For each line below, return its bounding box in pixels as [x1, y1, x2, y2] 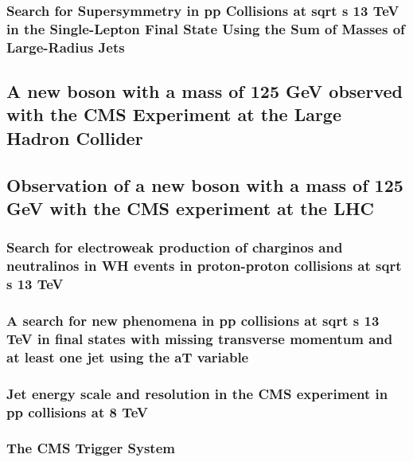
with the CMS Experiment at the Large [6, 102, 342, 127]
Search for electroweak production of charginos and [6, 237, 343, 257]
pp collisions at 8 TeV [6, 401, 148, 421]
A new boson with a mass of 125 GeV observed [6, 79, 403, 104]
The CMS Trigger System [6, 438, 175, 458]
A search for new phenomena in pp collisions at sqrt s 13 [6, 311, 380, 331]
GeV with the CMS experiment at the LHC [6, 196, 375, 221]
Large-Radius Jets [6, 37, 125, 57]
